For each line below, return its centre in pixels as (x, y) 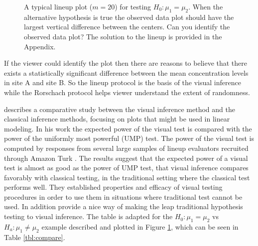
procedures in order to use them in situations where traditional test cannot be (123, 196)
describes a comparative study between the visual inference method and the (120, 109)
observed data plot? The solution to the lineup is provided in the (123, 36)
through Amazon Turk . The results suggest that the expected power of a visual (126, 158)
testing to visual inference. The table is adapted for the (88, 216)
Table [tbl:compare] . (35, 237)
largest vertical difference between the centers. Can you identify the (127, 27)
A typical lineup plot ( (58, 6)
